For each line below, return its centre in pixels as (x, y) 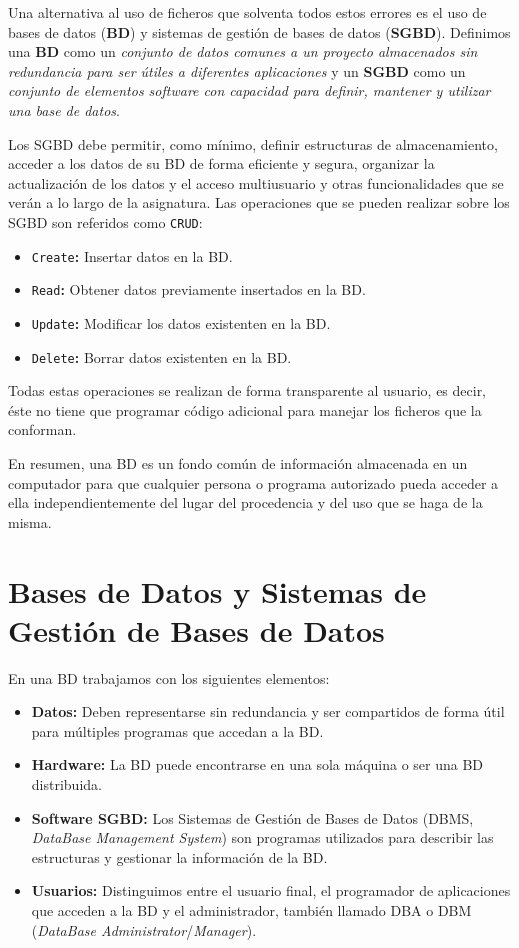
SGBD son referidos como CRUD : (105, 221)
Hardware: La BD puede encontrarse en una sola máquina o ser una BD (257, 764)
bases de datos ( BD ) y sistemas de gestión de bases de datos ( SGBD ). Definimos (259, 31)
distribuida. (66, 784)
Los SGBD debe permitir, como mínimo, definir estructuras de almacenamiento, (253, 143)
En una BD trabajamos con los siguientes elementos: (169, 677)
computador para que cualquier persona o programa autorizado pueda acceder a (253, 482)
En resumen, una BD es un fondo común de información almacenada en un (238, 463)
